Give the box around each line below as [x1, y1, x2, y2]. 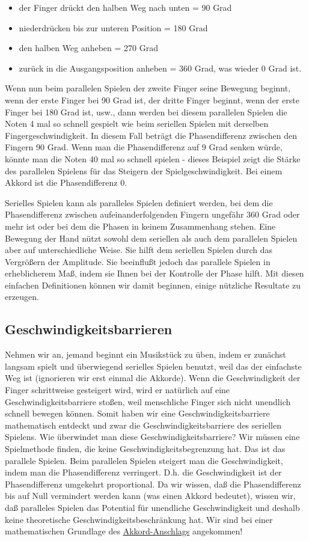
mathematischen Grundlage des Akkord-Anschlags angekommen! [5, 525, 243, 537]
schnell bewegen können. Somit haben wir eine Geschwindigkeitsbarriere [5, 407, 270, 420]
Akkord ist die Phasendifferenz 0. [5, 176, 127, 189]
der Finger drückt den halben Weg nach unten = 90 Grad [19, 1, 232, 13]
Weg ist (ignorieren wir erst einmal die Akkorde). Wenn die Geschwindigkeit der [5, 371, 301, 384]
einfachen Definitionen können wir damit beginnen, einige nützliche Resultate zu [5, 278, 301, 291]
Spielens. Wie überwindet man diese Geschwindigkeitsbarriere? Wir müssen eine [5, 430, 300, 443]
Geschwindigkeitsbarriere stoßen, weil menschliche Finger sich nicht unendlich [5, 395, 291, 408]
